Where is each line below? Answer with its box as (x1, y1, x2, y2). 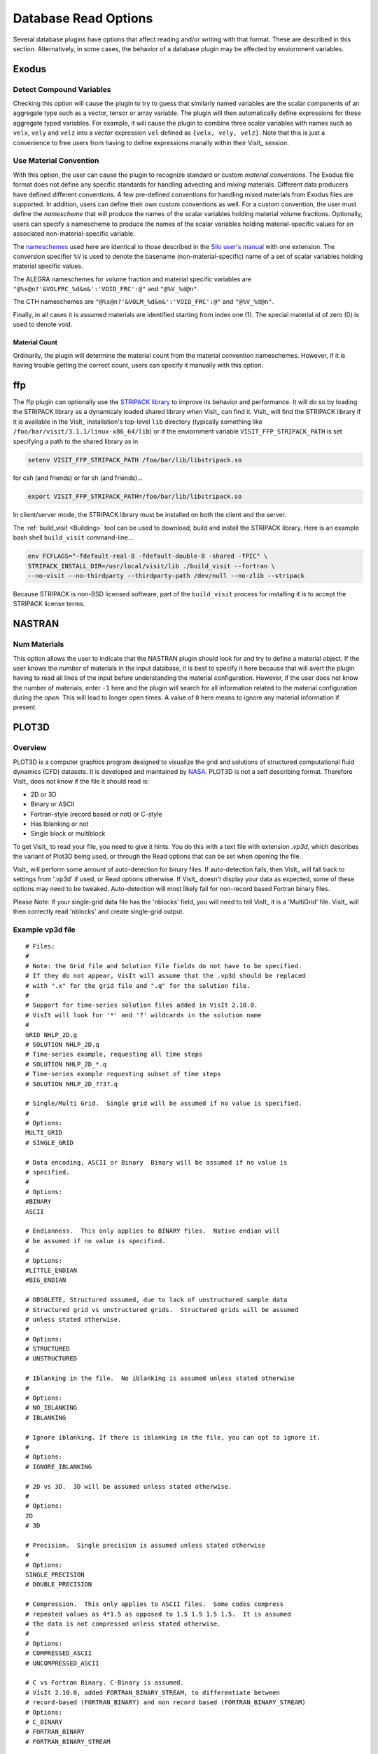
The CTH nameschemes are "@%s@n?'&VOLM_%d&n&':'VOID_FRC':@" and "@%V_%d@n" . (13, 297, 274, 306)
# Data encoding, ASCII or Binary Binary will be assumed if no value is (25, 1158, 288, 1166)
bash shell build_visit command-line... (13, 533, 134, 542)
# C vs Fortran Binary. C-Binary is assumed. (25, 1679, 185, 1687)
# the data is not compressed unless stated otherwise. (25, 1620, 221, 1628)
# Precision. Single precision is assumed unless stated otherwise (25, 1541, 265, 1549)
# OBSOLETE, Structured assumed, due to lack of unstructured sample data (25, 1296, 288, 1304)
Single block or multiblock (30, 829, 106, 838)
